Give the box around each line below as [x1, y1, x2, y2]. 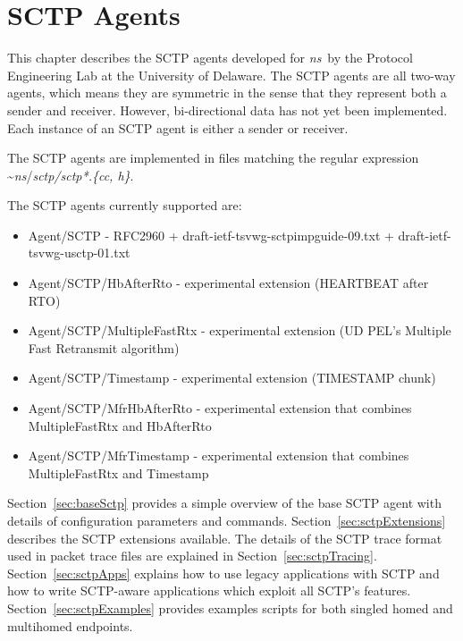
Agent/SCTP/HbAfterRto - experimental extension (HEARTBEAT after [28, 274, 429, 292]
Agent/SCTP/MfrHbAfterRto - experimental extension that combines [28, 399, 412, 417]
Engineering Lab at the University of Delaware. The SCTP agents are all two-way [7, 65, 456, 84]
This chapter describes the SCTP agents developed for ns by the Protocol [7, 48, 413, 67]
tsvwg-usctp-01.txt [28, 243, 130, 262]
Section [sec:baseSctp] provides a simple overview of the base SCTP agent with [7, 493, 442, 512]
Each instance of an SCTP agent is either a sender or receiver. [7, 118, 349, 137]
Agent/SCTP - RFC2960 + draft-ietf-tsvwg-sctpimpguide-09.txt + [28, 225, 394, 244]
